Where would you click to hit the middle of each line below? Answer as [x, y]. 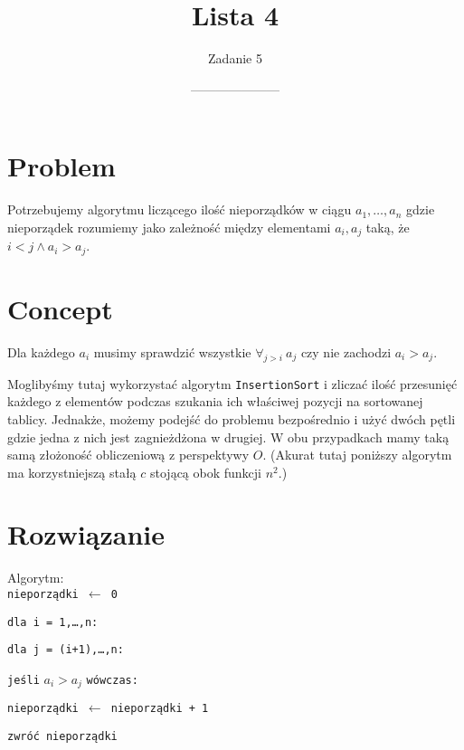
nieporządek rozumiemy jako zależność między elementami [169, 227]
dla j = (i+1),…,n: [66, 650]
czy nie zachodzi [346, 351]
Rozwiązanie [86, 534]
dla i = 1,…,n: [53, 622]
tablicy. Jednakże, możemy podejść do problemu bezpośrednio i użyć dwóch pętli [232, 418]
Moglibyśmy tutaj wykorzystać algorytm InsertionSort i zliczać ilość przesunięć [232, 383]
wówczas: [112, 680]
